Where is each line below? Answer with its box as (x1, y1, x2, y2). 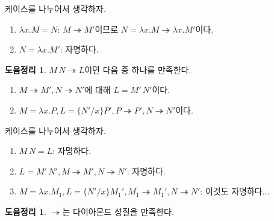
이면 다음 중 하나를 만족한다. (84, 63, 191, 75)
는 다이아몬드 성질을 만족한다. (62, 205, 174, 217)
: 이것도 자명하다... (200, 185, 270, 197)
